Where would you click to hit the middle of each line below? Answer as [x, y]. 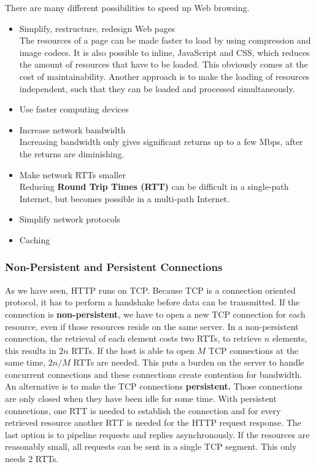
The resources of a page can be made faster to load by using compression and [165, 40]
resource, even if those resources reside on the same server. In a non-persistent [152, 326]
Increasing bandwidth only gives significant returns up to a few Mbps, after [161, 142]
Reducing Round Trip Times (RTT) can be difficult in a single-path [154, 186]
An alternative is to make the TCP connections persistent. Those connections [154, 386]
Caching [35, 239]
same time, [25, 362]
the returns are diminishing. [72, 153]
